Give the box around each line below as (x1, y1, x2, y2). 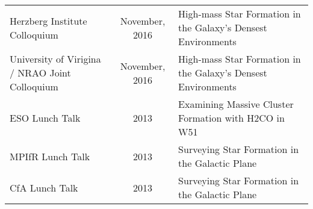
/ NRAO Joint (10, 66, 71, 80)
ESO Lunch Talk (10, 111, 81, 125)
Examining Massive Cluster (178, 97, 294, 111)
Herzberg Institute (10, 13, 87, 28)
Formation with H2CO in (178, 111, 285, 125)
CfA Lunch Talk (10, 180, 78, 195)
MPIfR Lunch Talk (10, 149, 90, 163)
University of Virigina (10, 52, 101, 66)
